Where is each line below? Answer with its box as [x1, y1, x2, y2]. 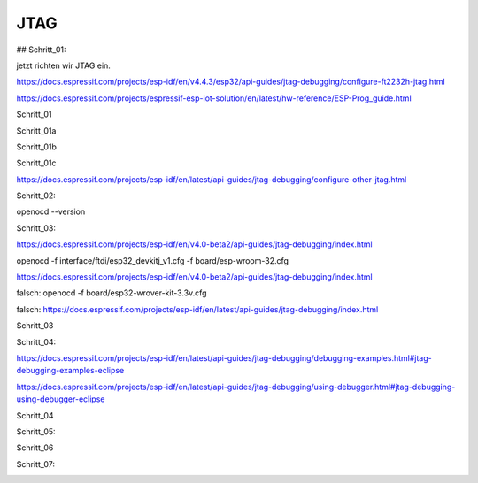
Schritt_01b [16, 142, 58, 152]
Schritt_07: [16, 458, 56, 469]
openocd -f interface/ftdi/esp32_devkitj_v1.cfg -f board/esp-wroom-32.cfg [16, 255, 289, 265]
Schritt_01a [16, 125, 57, 136]
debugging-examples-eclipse [16, 365, 125, 376]
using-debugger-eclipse [16, 394, 105, 404]
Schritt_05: [16, 425, 57, 437]
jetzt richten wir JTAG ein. [16, 60, 111, 71]
